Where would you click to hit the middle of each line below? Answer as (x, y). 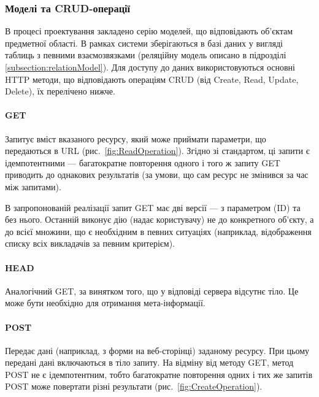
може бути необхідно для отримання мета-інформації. (105, 303)
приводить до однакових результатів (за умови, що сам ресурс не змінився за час (157, 175)
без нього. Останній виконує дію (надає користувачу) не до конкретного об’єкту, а (159, 219)
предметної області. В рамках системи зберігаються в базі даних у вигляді (144, 43)
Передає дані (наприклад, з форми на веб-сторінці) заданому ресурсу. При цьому (157, 350)
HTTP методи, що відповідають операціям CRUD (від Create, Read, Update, (152, 79)
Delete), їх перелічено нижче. (60, 91)
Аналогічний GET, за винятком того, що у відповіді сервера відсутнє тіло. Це (152, 291)
